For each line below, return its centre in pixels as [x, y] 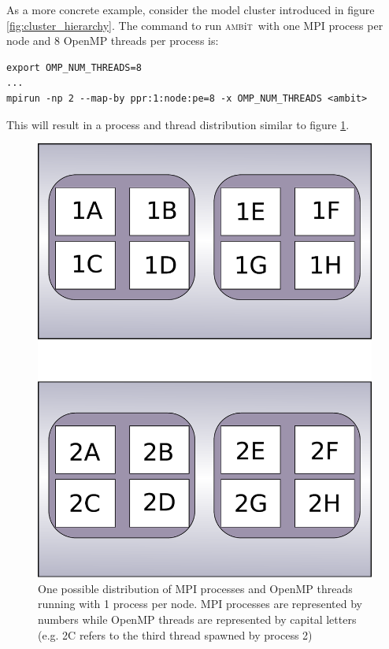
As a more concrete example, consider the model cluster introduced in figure [191, 9]
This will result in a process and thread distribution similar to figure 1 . [178, 124]
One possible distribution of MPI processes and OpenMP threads [195, 588]
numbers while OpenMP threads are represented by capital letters [197, 619]
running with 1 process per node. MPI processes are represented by [200, 604]
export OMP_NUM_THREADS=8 [74, 67]
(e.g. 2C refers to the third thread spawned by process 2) [175, 634]
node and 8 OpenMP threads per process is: [113, 41]
